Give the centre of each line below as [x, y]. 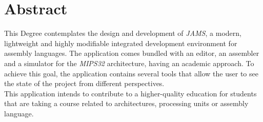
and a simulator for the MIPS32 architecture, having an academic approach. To [129, 63]
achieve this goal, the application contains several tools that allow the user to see [131, 73]
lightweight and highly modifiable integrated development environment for [121, 43]
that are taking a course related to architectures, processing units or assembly [126, 103]
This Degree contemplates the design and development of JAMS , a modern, [123, 33]
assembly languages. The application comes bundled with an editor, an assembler [132, 53]
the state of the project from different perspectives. [84, 83]
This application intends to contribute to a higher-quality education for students [130, 93]
